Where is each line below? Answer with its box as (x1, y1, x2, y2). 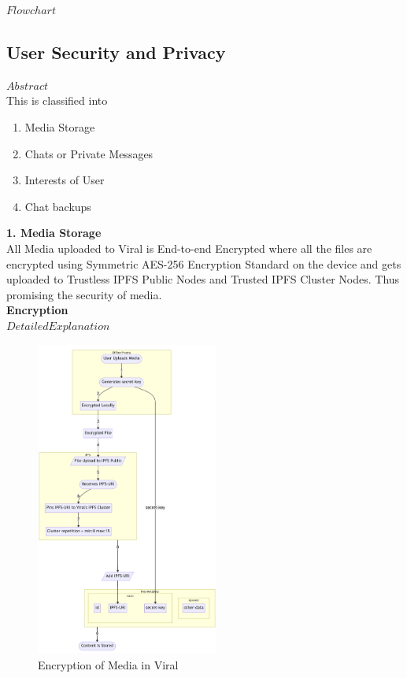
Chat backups (24, 198, 91, 214)
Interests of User (24, 172, 105, 188)
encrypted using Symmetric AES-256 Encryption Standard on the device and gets (6, 255, 401, 272)
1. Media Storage (6, 224, 102, 241)
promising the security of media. (6, 286, 162, 302)
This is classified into (6, 92, 108, 109)
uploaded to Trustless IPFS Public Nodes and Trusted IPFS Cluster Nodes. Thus (6, 271, 400, 287)
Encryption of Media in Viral (38, 657, 179, 673)
